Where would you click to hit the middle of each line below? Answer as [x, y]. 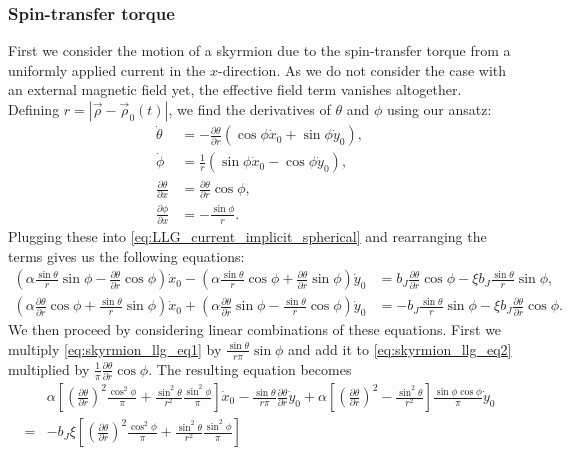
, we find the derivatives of [249, 109]
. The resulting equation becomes [250, 368]
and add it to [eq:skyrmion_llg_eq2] [400, 348]
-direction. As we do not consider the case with [362, 69]
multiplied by [49, 368]
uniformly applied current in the [107, 69]
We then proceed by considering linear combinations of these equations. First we [255, 329]
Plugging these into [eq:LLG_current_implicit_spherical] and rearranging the [247, 236]
